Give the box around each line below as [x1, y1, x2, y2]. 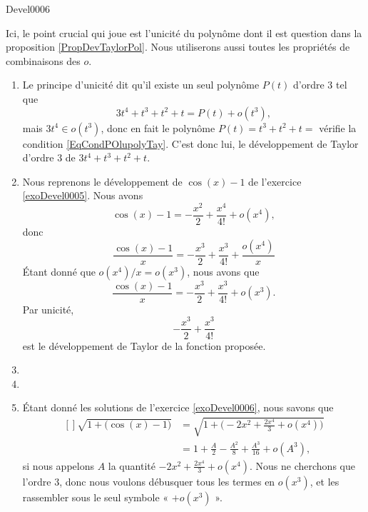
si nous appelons [22, 458, 94, 473]
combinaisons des [6, 53, 81, 68]
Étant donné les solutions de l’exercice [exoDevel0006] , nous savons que [22, 400, 334, 415]
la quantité [108, 458, 155, 473]
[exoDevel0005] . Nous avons [22, 188, 143, 203]
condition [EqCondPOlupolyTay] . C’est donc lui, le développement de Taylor [22, 136, 359, 151]
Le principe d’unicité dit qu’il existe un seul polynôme [22, 77, 260, 92]
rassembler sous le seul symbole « [22, 489, 169, 504]
